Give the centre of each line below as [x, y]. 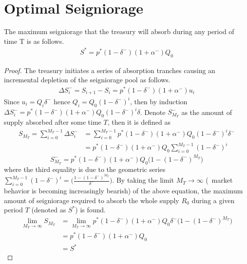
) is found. [90, 210]
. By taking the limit [143, 180]
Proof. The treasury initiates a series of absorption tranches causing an [110, 70]
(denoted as [49, 210]
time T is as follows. [34, 41]
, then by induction [159, 101]
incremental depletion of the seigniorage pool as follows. [87, 80]
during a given [213, 200]
